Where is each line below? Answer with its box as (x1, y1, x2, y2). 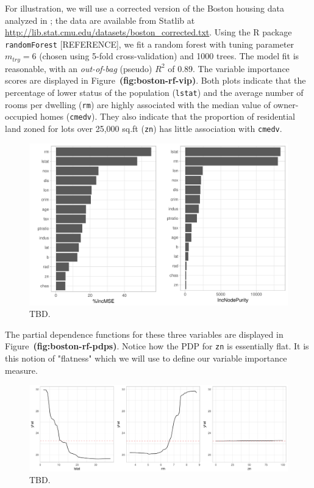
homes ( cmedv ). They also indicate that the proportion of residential (40, 110, 295, 123)
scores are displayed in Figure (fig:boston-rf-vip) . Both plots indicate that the (5, 74, 306, 87)
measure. (5, 363, 38, 376)
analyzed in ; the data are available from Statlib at (5, 13, 195, 26)
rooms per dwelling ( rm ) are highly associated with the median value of (5, 98, 271, 111)
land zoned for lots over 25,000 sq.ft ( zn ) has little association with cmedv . (5, 122, 282, 135)
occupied (5, 110, 38, 123)
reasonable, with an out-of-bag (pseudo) (5, 62, 152, 75)
